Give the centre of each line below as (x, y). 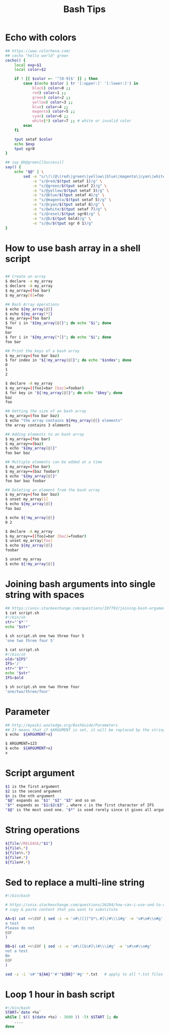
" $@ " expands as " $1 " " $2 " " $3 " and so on (50, 801)
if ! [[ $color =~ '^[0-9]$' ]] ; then (56, 79)
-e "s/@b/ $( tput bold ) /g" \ (62, 218)
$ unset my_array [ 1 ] (27, 499)
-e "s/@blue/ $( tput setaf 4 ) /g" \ (68, 195)
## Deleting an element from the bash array (53, 490)
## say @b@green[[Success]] (35, 163)
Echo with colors (41, 37)
